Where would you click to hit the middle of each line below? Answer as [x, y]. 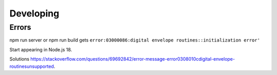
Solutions [19, 59]
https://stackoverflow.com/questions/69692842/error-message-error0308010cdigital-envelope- [133, 59]
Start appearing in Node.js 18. [41, 49]
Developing [34, 13]
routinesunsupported [32, 66]
